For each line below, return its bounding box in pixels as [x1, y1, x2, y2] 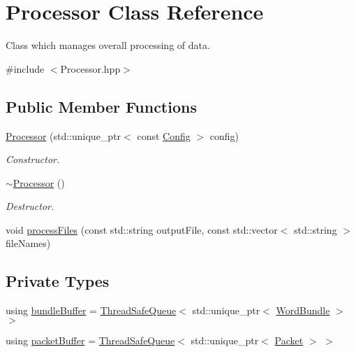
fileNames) [6, 236, 51, 251]
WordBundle [276, 303, 330, 318]
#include [6, 61, 45, 76]
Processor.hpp [60, 61, 121, 76]
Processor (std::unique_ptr [6, 128, 121, 143]
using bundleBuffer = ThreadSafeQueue [6, 303, 177, 318]
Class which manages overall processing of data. [6, 38, 210, 52]
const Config [137, 128, 191, 143]
